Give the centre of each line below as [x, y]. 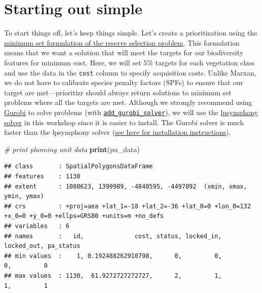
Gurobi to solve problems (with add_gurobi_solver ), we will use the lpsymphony [131, 112]
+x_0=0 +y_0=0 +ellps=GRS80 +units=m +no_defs [84, 216]
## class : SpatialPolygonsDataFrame [79, 167]
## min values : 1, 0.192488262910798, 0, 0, [113, 256]
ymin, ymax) [24, 196]
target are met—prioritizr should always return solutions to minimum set [118, 92]
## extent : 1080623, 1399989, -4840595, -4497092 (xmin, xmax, [126, 186]
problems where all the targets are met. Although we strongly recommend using [128, 102]
